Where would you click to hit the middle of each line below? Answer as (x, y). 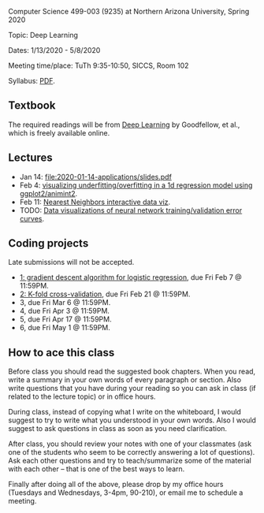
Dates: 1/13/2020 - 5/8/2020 (54, 50)
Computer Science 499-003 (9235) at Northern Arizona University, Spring (129, 11)
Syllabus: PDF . (32, 81)
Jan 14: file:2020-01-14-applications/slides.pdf (95, 177)
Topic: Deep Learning (43, 35)
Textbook (32, 106)
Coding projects (48, 243)
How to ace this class (61, 353)
